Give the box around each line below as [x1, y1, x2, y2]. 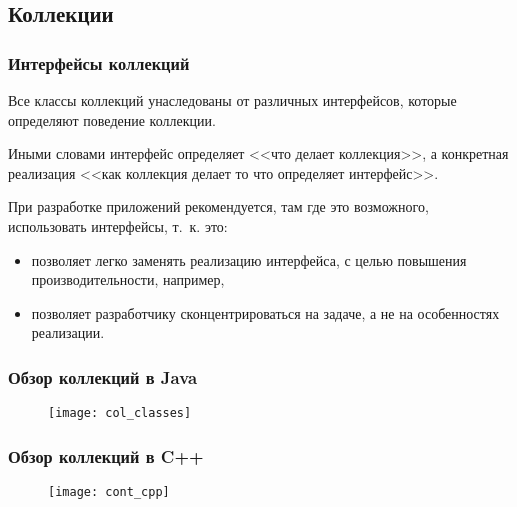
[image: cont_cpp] [48, 485, 170, 500]
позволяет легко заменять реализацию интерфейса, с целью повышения [31, 249, 467, 270]
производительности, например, [31, 269, 225, 290]
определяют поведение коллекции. [8, 109, 216, 130]
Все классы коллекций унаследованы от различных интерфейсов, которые [8, 90, 457, 110]
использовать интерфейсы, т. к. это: [8, 215, 228, 236]
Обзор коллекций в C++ [8, 443, 204, 468]
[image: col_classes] [48, 406, 192, 421]
